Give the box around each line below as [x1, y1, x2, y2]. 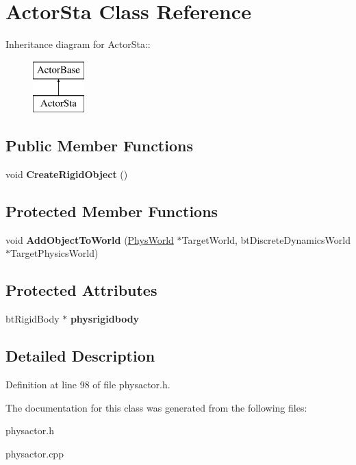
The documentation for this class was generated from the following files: [5, 400, 307, 414]
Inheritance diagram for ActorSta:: [5, 37, 151, 51]
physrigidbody [70, 312, 140, 326]
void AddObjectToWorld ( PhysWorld [5, 232, 174, 247]
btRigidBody [5, 312, 60, 326]
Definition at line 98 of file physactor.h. [5, 377, 170, 392]
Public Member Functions [5, 135, 193, 156]
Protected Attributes [5, 279, 157, 301]
